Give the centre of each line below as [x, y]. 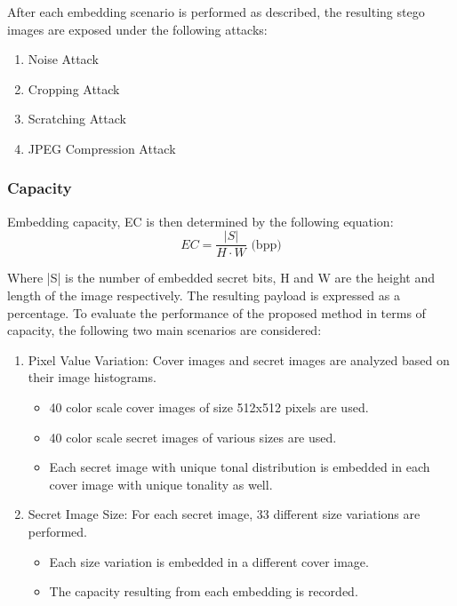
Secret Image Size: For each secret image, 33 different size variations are [224, 514]
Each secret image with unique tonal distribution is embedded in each [240, 467]
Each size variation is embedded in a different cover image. [209, 561]
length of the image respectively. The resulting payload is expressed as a [204, 295]
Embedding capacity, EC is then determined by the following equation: [200, 221]
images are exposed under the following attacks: [137, 29]
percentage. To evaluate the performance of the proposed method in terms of [216, 312]
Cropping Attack [74, 88]
